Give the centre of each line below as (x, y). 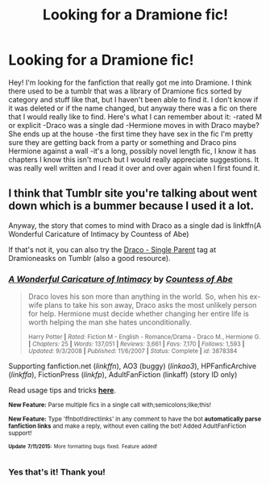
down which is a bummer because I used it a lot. (131, 206)
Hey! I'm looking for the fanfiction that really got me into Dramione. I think (130, 82)
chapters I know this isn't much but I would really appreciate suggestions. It (134, 160)
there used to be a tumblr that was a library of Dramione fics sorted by (125, 91)
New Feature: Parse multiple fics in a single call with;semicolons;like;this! (110, 405)
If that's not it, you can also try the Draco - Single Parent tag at (112, 249)
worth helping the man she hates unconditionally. (110, 322)
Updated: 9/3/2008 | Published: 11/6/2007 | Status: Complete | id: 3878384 (133, 351)
